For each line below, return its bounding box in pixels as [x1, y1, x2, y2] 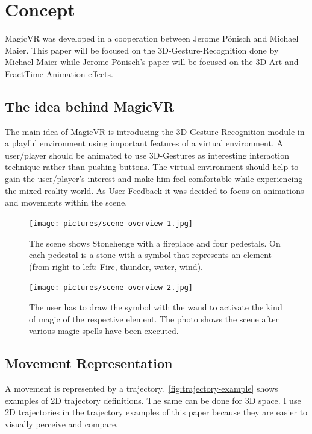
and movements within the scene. [5, 196, 128, 209]
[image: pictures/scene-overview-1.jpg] [29, 219, 193, 228]
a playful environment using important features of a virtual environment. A [5, 137, 284, 149]
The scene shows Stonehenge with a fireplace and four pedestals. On [29, 236, 281, 249]
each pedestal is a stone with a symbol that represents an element [29, 248, 272, 261]
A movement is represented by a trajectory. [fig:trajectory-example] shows [5, 382, 278, 394]
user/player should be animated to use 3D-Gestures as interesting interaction [5, 148, 289, 161]
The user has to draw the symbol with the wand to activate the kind [29, 300, 282, 313]
